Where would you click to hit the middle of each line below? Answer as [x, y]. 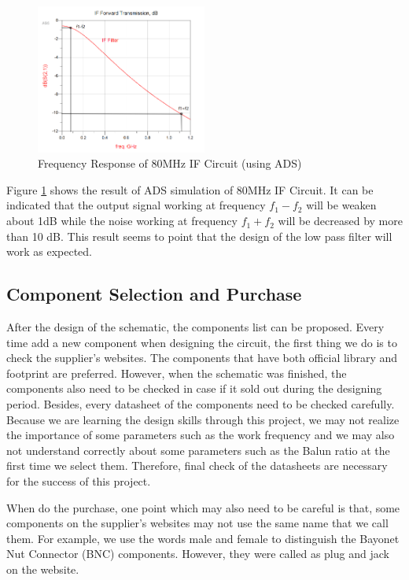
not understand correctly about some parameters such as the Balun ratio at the [198, 450]
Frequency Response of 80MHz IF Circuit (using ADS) [170, 163]
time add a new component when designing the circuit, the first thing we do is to [202, 342]
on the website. [43, 569]
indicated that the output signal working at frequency [136, 205]
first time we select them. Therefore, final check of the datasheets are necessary [197, 465]
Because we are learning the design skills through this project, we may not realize [203, 419]
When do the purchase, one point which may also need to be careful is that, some [203, 507]
